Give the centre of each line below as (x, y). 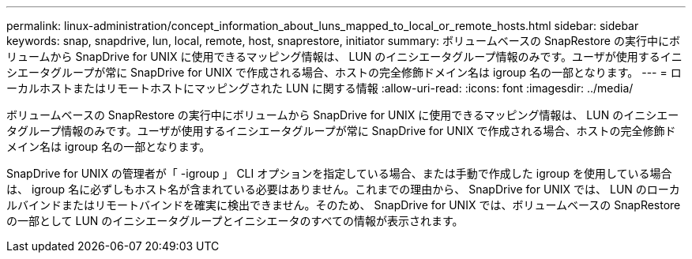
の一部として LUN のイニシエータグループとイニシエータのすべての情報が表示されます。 (235, 221)
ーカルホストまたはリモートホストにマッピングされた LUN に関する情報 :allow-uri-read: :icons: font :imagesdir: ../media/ (320, 88)
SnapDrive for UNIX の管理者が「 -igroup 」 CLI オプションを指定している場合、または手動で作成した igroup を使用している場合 (339, 173)
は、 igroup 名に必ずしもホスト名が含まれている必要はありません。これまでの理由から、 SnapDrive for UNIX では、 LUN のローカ (343, 189)
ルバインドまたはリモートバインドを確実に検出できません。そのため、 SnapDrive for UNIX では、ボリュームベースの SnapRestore (344, 205)
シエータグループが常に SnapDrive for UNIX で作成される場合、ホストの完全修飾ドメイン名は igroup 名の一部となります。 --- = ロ (344, 72)
